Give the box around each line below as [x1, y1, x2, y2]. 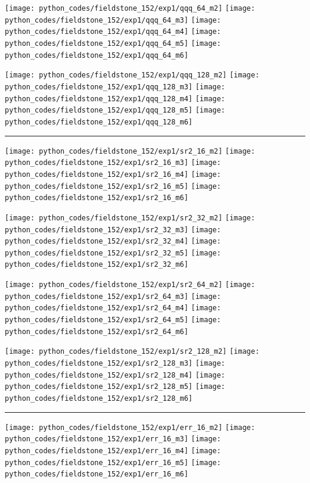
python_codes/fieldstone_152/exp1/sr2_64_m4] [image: [5, 304, 221, 313]
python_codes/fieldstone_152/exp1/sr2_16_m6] [5, 194, 188, 202]
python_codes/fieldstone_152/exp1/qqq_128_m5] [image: [5, 106, 225, 115]
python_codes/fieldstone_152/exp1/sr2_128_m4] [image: [5, 370, 225, 379]
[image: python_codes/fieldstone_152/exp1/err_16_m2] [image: [5, 423, 255, 432]
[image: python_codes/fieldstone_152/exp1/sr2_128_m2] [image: [5, 347, 260, 356]
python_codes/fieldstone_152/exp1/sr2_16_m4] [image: [5, 170, 221, 179]
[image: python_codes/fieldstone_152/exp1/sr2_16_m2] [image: [5, 147, 255, 155]
